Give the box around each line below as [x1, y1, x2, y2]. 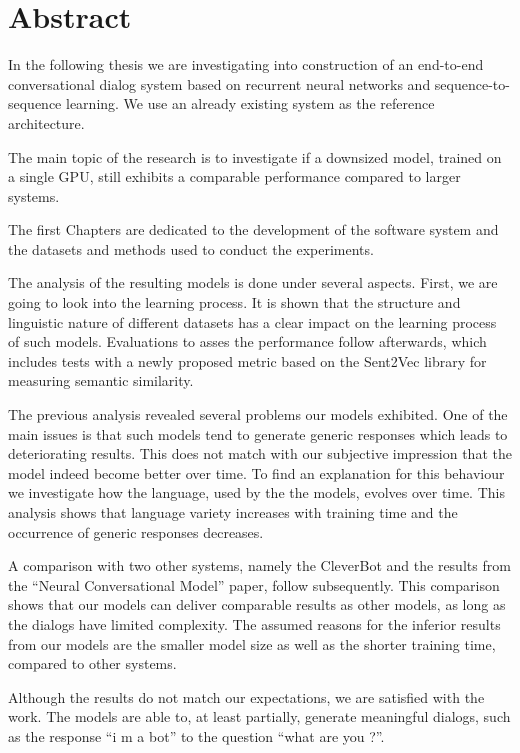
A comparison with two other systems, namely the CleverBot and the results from [8, 555, 511, 576]
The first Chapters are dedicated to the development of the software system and [8, 219, 499, 240]
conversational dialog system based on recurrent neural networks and [8, 73, 431, 94]
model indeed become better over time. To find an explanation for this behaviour [8, 462, 505, 483]
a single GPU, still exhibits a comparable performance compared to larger [8, 166, 461, 187]
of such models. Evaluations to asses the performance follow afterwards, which [8, 331, 487, 352]
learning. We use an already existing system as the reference [66, 93, 435, 114]
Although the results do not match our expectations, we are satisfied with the [8, 686, 485, 707]
